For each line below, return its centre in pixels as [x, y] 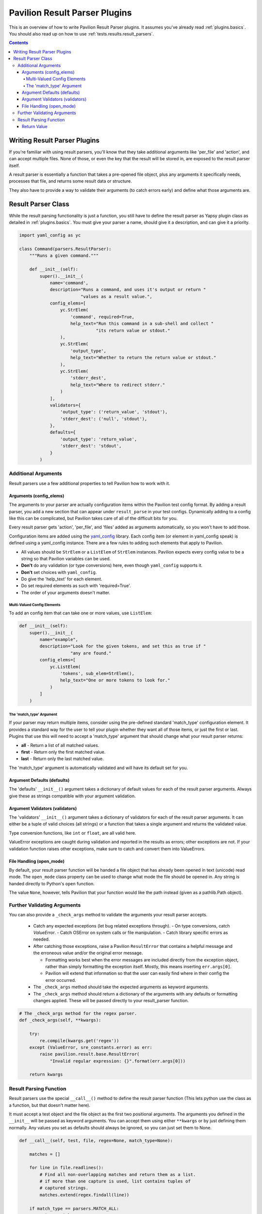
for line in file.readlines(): [66, 1168]
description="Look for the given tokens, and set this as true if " [123, 646]
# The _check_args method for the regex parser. [78, 1013]
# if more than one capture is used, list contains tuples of [115, 1181]
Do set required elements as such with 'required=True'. [76, 586]
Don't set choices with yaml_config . [59, 572]
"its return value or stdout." [133, 330]
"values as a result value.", [116, 296]
